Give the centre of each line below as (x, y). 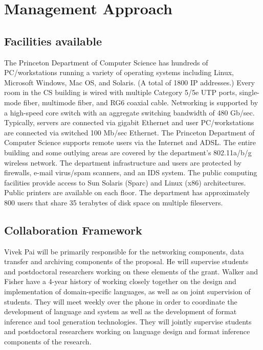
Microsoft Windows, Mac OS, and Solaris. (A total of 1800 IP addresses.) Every (129, 82)
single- (249, 92)
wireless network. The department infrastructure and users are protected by (123, 162)
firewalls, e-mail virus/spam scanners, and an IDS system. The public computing (131, 172)
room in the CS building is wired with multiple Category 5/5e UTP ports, (121, 92)
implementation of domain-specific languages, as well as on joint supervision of (127, 291)
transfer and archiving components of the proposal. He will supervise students (126, 261)
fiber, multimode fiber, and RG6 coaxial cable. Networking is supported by (141, 102)
